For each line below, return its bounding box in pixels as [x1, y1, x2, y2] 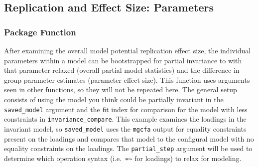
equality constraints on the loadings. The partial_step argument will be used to [4, 143, 253, 154]
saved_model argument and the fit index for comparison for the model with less [4, 104, 248, 114]
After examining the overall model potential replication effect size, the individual [4, 45, 251, 55]
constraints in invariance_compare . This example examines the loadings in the [4, 114, 247, 124]
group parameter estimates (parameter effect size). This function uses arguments [4, 74, 250, 85]
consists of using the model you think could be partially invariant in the [4, 94, 224, 104]
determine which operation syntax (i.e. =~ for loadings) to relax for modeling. [4, 153, 242, 163]
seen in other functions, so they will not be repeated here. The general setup [4, 84, 237, 95]
